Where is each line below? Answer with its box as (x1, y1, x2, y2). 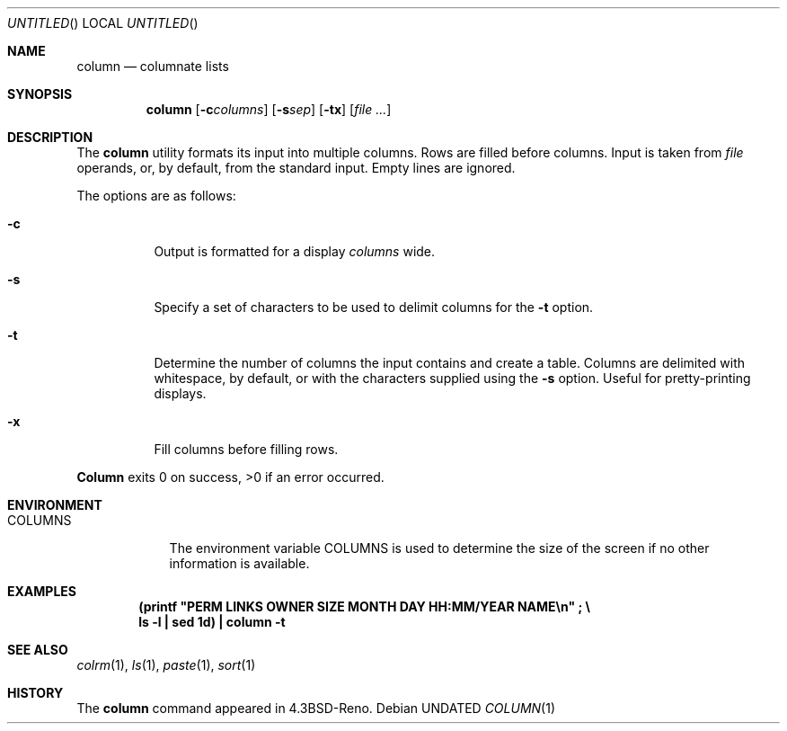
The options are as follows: (76, 188, 236, 203)
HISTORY (7, 685, 64, 700)
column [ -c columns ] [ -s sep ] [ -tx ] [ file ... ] (146, 102, 392, 117)
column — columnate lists (76, 58, 229, 74)
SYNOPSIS (7, 86, 73, 102)
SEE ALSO (7, 642, 68, 657)
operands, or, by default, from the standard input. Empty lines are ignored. (76, 160, 516, 175)
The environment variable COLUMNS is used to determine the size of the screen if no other (169, 540, 710, 556)
